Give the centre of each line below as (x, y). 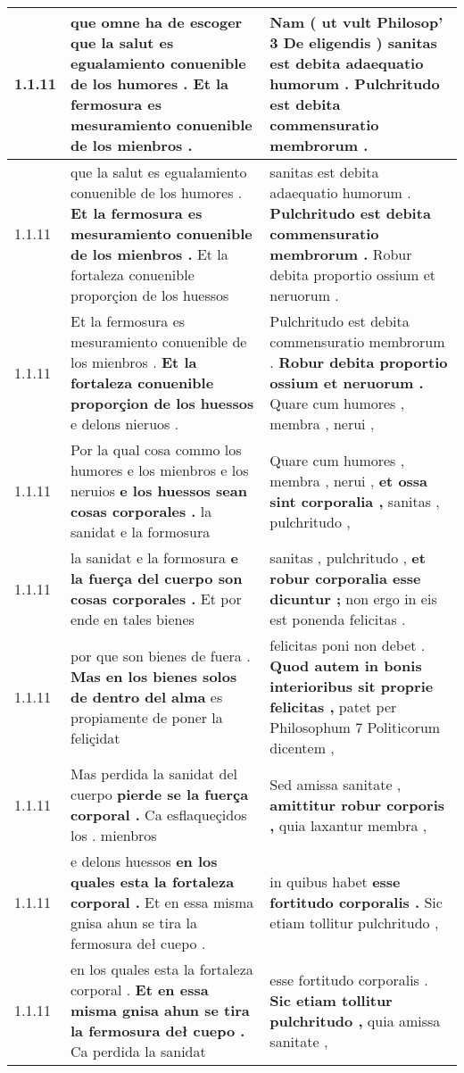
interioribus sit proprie (352, 686)
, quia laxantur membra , (348, 825)
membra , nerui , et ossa (349, 480)
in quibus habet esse (335, 882)
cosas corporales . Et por (156, 599)
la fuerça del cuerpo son (157, 578)
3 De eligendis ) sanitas (353, 42)
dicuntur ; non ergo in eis (353, 599)
